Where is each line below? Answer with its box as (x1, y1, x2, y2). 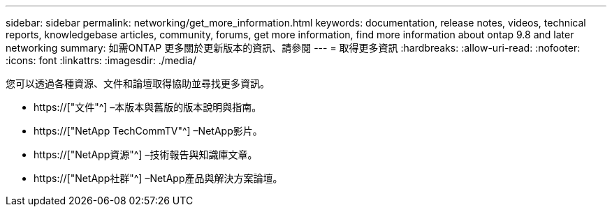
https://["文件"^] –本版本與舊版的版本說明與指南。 (34, 101, 262, 113)
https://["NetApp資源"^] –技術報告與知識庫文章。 (34, 149, 258, 160)
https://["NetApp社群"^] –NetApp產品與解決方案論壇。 (34, 172, 283, 184)
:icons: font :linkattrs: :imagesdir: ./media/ (6, 54, 197, 66)
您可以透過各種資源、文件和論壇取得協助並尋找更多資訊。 (6, 77, 270, 89)
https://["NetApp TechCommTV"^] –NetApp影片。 (34, 125, 263, 137)
